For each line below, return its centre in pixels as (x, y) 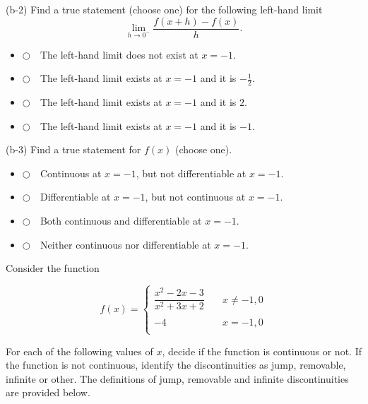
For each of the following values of (79, 351)
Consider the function (53, 268)
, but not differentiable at (191, 173)
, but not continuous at (195, 197)
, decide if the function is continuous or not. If (262, 351)
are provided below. (48, 392)
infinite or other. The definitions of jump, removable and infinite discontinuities (177, 378)
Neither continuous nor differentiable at (125, 244)
